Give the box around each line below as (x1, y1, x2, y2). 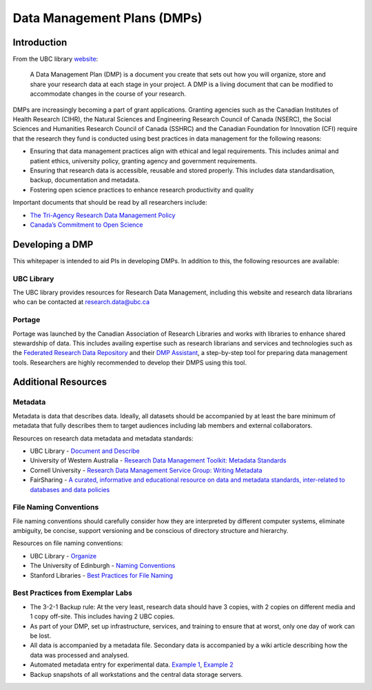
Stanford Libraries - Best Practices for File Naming (30, 571, 174, 579)
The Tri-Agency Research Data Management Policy (30, 211, 176, 219)
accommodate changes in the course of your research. (30, 90, 186, 98)
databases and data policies (30, 485, 110, 494)
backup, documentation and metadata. (30, 176, 141, 184)
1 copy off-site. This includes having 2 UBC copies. (30, 612, 175, 620)
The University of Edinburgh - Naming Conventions (30, 562, 176, 570)
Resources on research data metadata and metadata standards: (12, 434, 194, 443)
